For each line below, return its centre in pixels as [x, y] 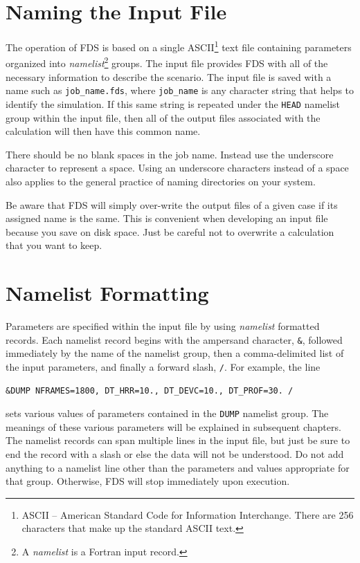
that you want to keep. [54, 245]
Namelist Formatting [107, 293]
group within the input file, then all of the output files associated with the [163, 117]
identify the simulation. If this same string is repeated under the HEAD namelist [173, 103]
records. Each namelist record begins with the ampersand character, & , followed [174, 339]
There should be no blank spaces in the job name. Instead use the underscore [170, 154]
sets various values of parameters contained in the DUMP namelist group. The [167, 413]
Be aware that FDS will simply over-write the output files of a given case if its [172, 204]
